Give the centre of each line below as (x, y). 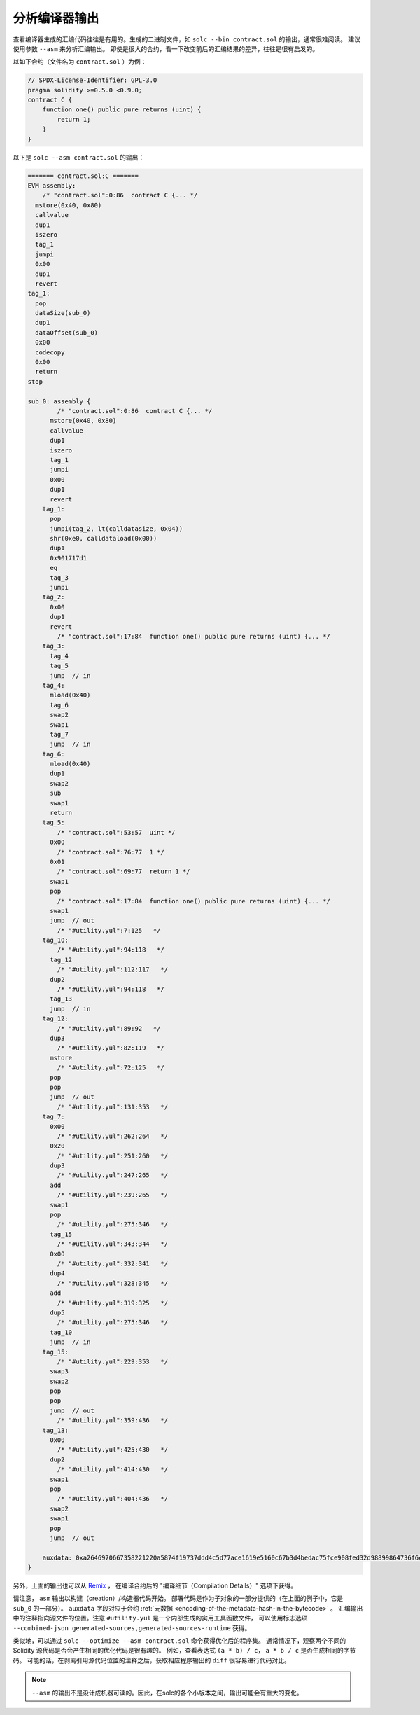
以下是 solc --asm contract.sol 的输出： (79, 157)
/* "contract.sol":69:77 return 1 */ (124, 872)
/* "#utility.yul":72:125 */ (111, 1068)
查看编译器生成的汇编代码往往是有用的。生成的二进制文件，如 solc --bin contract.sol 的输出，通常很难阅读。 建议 (187, 39)
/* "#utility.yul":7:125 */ (109, 930)
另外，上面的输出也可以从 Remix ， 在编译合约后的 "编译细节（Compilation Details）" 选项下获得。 (155, 1585)
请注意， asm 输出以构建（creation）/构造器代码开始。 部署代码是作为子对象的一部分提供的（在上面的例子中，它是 (178, 1598)
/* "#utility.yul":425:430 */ (112, 1450)
